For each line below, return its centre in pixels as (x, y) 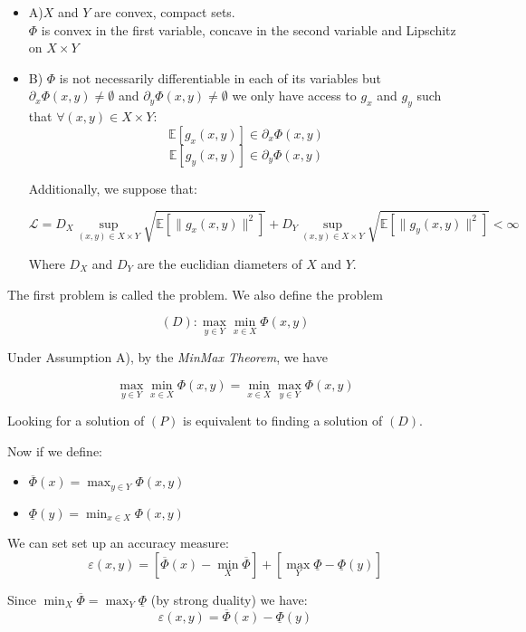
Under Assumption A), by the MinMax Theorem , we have (167, 357)
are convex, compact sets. (165, 12)
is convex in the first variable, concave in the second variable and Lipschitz (249, 29)
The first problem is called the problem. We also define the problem (195, 294)
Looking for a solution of (76, 421)
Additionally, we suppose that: (113, 188)
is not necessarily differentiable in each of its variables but (220, 77)
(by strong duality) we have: (229, 599)
